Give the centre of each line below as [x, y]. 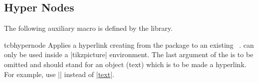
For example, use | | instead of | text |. [59, 74]
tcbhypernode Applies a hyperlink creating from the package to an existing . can [129, 44]
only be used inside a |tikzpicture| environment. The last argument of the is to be [129, 54]
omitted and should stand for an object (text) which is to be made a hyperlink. [125, 64]
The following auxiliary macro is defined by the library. [88, 28]
